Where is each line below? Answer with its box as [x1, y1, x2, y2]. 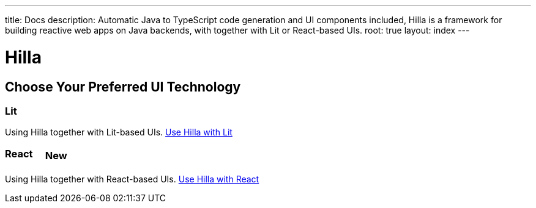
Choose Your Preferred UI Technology [5, 79, 241, 95]
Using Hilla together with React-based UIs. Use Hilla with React [5, 173, 259, 184]
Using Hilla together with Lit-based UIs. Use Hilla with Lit [5, 127, 233, 138]
